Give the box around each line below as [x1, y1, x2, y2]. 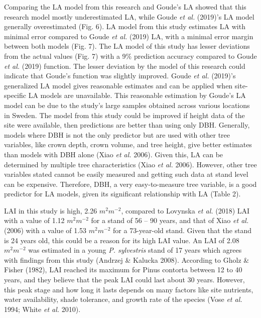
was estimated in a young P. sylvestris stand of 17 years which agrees [28, 245, 242, 255]
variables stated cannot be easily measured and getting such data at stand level [4, 169, 248, 179]
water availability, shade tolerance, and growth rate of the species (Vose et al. [4, 294, 242, 304]
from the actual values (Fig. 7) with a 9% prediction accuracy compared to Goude [4, 50, 257, 61]
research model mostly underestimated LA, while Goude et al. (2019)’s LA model [4, 11, 254, 22]
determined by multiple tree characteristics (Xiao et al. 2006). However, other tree [4, 159, 257, 169]
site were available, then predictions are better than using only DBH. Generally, [4, 120, 250, 130]
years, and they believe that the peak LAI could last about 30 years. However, [4, 274, 245, 285]
